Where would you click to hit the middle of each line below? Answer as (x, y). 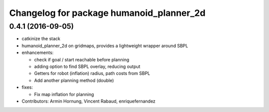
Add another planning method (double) (74, 80)
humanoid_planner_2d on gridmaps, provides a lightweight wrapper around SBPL (105, 46)
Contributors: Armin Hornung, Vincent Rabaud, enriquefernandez (89, 101)
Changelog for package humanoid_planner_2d (107, 13)
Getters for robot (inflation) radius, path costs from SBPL (92, 73)
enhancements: (38, 53)
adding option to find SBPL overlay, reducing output (87, 66)
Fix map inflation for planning (64, 94)
